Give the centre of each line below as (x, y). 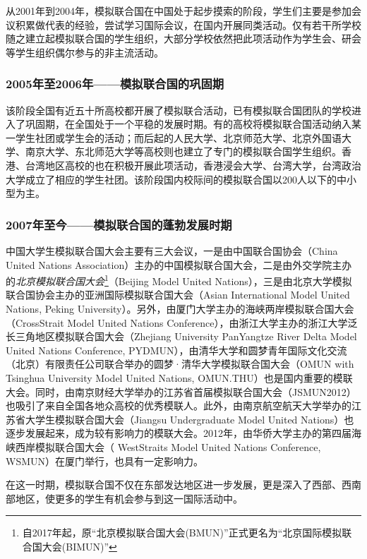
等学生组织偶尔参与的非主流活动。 (85, 52)
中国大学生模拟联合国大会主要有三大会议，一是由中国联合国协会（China (172, 250)
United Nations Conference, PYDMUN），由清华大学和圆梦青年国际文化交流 (176, 350)
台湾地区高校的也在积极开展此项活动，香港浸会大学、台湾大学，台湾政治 (193, 165)
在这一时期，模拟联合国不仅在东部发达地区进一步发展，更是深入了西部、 (174, 485)
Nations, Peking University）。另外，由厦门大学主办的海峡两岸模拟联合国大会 (180, 308)
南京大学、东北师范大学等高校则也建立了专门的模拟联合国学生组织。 (183, 151)
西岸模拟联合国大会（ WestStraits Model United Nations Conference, (168, 446)
